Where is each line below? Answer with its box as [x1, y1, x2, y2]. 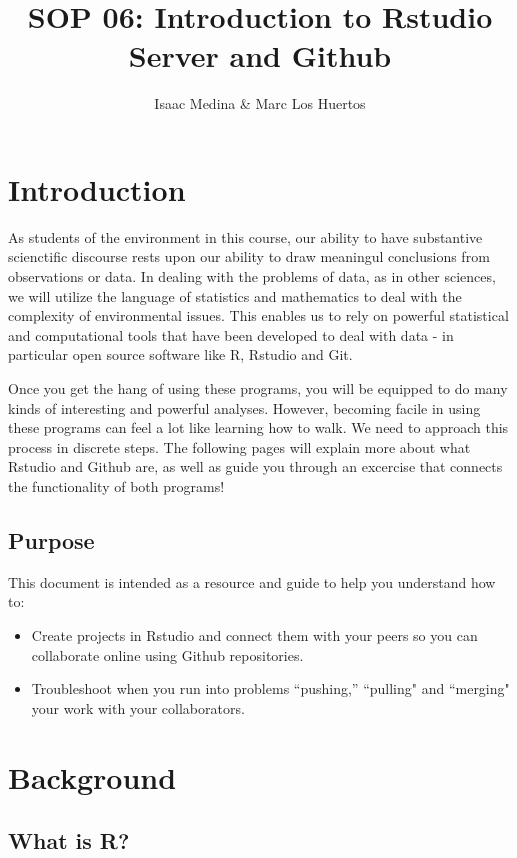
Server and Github [128, 35, 392, 76]
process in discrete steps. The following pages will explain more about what [8, 436, 471, 457]
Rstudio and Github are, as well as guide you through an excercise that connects [8, 456, 503, 477]
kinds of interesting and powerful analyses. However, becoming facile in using [8, 397, 481, 418]
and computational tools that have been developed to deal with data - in [8, 324, 454, 345]
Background [8, 756, 177, 797]
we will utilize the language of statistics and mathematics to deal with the [8, 285, 462, 306]
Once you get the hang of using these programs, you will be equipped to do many [8, 378, 508, 398]
